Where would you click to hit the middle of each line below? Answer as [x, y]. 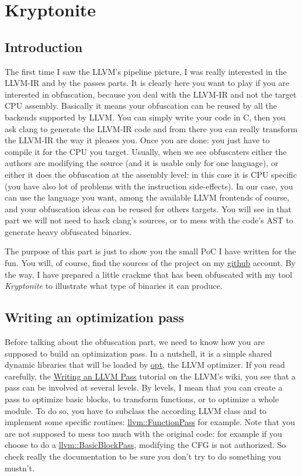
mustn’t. [20, 468]
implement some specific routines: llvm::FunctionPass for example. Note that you [150, 422]
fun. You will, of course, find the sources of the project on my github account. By [150, 263]
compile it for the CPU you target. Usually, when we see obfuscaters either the [146, 151]
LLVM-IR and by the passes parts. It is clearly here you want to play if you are [147, 83]
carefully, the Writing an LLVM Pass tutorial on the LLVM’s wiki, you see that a [150, 376]
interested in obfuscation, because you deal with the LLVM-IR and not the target [151, 94]
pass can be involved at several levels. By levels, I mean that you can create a [144, 387]
